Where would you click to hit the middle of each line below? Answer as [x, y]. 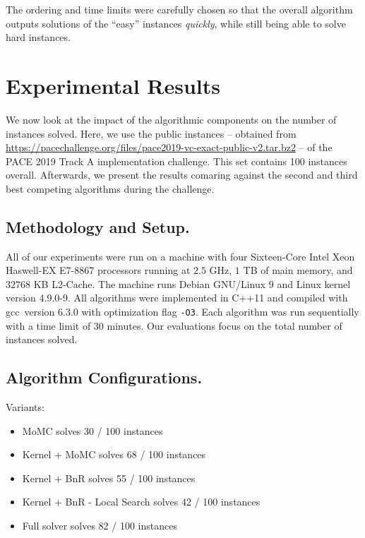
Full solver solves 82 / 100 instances [100, 526]
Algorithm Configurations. [104, 377]
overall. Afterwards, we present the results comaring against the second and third [182, 175]
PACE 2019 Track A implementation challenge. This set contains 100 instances [176, 161]
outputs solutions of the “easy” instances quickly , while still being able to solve [176, 23]
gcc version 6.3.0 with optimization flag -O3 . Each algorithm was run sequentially [182, 312]
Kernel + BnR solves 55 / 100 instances [109, 478]
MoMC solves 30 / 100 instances [92, 430]
